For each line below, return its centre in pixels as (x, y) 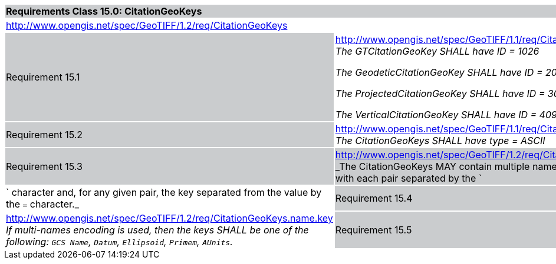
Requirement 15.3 (44, 166)
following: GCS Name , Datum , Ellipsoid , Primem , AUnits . (119, 242)
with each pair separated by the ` (408, 178)
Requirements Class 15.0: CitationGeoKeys (104, 11)
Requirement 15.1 (43, 77)
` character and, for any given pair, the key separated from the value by (164, 192)
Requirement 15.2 (45, 135)
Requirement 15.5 (374, 230)
